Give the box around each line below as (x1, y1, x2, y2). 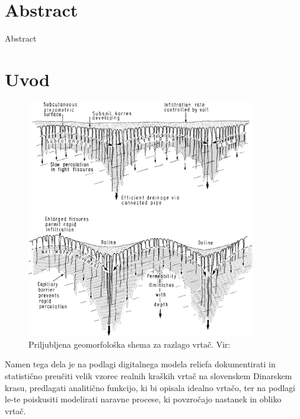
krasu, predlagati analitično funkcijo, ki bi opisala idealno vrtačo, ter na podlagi (5, 381, 296, 393)
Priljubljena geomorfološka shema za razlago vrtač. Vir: (28, 338, 231, 350)
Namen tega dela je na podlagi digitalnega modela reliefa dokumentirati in (5, 358, 276, 370)
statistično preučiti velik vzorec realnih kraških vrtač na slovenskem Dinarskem (5, 369, 292, 382)
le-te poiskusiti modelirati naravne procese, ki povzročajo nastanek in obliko (5, 393, 282, 405)
